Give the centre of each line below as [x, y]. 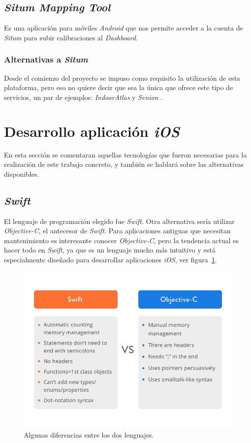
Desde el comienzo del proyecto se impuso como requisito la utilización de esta [122, 78]
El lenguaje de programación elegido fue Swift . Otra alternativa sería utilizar [119, 221]
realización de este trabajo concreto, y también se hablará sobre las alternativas [124, 164]
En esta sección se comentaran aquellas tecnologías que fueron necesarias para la [125, 154]
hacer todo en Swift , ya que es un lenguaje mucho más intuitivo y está [110, 250]
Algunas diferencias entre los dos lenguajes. [89, 435]
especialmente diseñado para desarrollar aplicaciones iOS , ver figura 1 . [110, 259]
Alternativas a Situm [46, 59]
